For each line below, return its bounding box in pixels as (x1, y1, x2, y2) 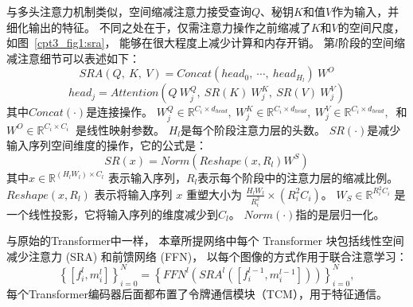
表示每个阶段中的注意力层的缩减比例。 (197, 169, 399, 185)
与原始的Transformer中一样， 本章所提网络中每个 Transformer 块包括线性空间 (6, 232, 404, 249)
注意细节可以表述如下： (17, 49, 140, 66)
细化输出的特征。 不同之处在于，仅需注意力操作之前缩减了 (6, 18, 311, 35)
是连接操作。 (86, 103, 154, 120)
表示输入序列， (107, 169, 186, 185)
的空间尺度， (337, 18, 405, 35)
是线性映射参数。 (75, 121, 165, 138)
